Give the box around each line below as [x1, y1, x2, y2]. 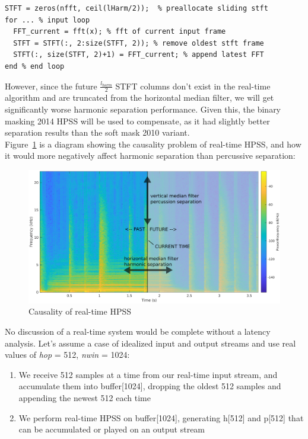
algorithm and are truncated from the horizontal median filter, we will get [5, 91, 274, 104]
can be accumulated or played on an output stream [18, 423, 205, 435]
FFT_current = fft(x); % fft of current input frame [13, 27, 226, 36]
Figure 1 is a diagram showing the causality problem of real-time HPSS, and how [5, 137, 301, 150]
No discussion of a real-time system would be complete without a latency [5, 325, 271, 337]
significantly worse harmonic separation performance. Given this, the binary [5, 102, 281, 115]
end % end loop [5, 62, 65, 71]
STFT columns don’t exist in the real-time [115, 79, 271, 92]
